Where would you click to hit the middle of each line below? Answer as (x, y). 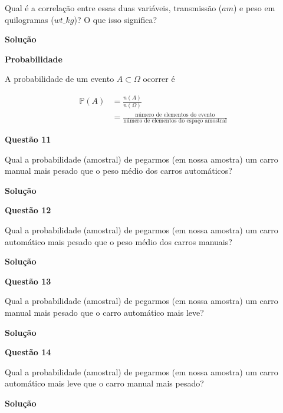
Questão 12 (28, 210)
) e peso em (254, 8)
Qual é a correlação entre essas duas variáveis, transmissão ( (113, 8)
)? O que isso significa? (116, 19)
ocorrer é (159, 79)
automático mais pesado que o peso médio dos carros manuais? (119, 241)
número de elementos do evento (175, 115)
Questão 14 (28, 352)
